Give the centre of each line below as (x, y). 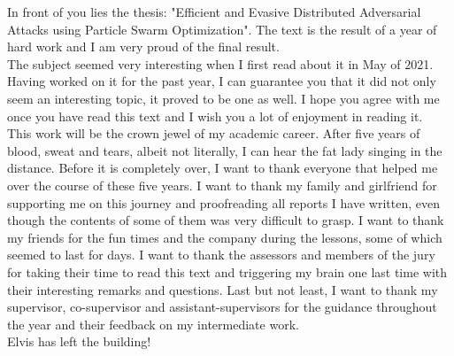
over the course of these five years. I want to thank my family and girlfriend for (222, 185)
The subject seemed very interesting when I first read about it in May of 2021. (220, 63)
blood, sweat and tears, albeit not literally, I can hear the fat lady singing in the (225, 150)
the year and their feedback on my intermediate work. (153, 324)
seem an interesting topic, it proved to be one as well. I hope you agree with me (223, 98)
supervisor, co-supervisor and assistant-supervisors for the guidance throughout (222, 307)
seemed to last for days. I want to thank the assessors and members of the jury (221, 255)
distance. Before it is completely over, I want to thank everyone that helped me (223, 168)
